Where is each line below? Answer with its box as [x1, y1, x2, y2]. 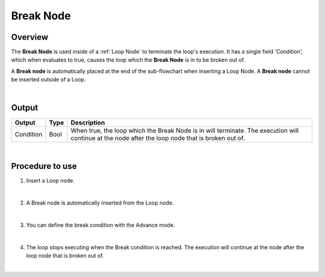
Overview [11, 32, 49, 42]
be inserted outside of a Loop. [11, 76, 86, 83]
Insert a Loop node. [26, 177, 75, 184]
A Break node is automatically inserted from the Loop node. [26, 199, 174, 206]
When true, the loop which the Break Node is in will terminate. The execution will [70, 126, 299, 135]
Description [70, 118, 105, 127]
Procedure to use [11, 161, 77, 171]
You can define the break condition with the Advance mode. [26, 221, 175, 229]
